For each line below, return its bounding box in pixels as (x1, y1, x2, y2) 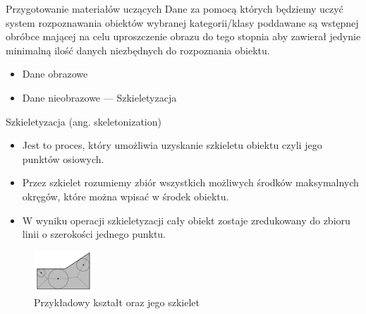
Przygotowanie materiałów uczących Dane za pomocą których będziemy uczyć (6, 1, 343, 16)
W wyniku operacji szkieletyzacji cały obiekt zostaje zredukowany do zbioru (22, 212, 350, 227)
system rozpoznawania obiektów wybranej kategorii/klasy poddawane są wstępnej (6, 15, 359, 30)
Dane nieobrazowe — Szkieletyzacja (22, 90, 177, 104)
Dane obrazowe (22, 66, 88, 81)
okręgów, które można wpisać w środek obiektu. (22, 188, 229, 203)
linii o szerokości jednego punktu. (22, 227, 166, 241)
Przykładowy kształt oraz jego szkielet (34, 294, 200, 309)
